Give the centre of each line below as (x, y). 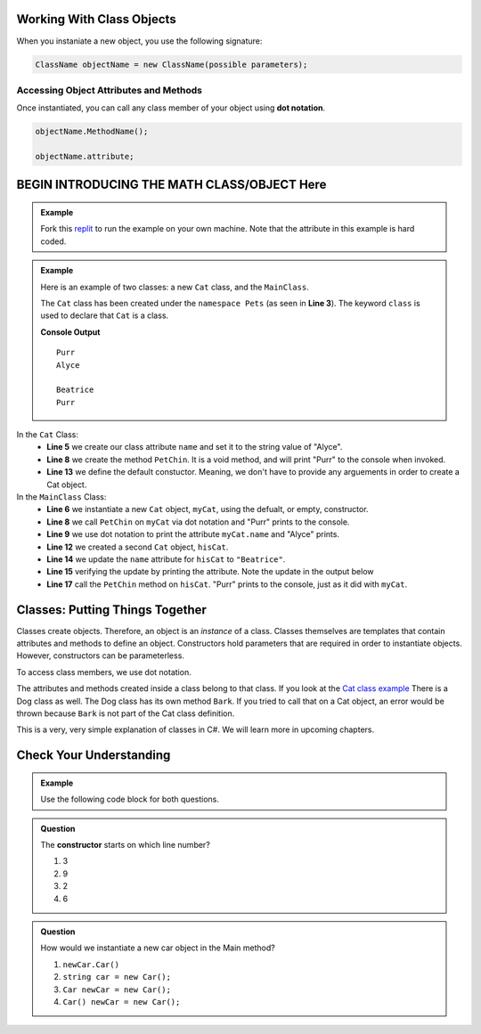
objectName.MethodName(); (92, 132)
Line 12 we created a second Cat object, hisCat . (138, 547)
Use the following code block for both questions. (130, 799)
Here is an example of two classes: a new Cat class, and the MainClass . (175, 287)
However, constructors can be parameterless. (100, 655)
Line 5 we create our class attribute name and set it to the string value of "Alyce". (195, 447)
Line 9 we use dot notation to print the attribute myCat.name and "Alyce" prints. (193, 534)
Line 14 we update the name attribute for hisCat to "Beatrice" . (166, 559)
